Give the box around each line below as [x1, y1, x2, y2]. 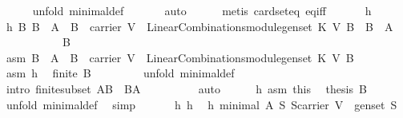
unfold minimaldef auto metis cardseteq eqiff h [32, 2, 372, 18]
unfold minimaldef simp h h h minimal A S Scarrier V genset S [6, 96, 397, 112]
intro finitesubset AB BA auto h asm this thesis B [6, 80, 367, 96]
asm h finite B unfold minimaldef [6, 65, 235, 81]
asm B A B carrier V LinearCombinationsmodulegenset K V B [6, 49, 354, 65]
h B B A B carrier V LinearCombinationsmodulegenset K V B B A [6, 18, 393, 34]
